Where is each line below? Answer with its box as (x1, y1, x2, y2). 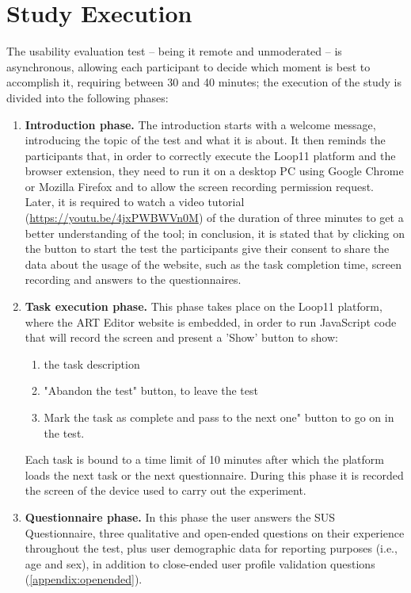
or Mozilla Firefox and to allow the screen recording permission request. (25, 178, 375, 194)
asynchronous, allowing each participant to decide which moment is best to (6, 58, 371, 75)
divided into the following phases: (6, 89, 169, 105)
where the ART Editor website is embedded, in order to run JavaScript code (25, 313, 397, 330)
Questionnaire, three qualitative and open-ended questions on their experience (25, 524, 405, 541)
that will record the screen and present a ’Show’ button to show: (25, 329, 338, 346)
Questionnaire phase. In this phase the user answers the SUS (25, 508, 336, 525)
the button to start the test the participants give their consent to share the (25, 240, 390, 257)
